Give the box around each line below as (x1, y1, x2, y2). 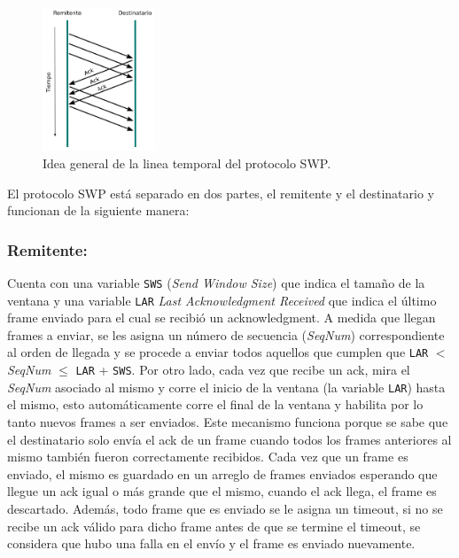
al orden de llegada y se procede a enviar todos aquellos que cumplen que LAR (7, 343, 429, 361)
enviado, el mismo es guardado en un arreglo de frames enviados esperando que (7, 464, 438, 483)
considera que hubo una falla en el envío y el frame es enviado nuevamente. (7, 534, 416, 553)
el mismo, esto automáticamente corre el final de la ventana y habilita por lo (7, 395, 424, 414)
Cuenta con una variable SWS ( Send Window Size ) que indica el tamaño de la (7, 273, 425, 291)
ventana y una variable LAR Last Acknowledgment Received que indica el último (7, 291, 437, 309)
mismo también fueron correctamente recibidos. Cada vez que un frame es (7, 447, 408, 466)
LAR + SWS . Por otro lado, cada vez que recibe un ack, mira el (75, 360, 410, 379)
